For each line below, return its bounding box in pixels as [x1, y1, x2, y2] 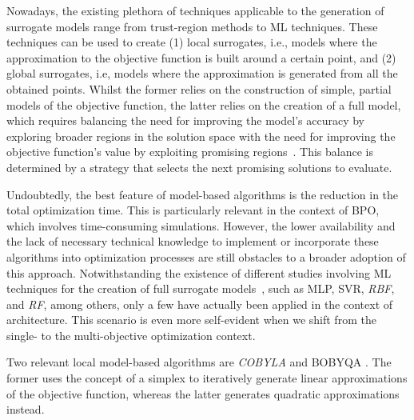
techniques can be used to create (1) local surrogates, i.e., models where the [6, 34, 377, 50]
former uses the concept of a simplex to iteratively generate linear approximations [6, 370, 408, 386]
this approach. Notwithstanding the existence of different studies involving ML [6, 264, 392, 281]
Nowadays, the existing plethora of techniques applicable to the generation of [6, 2, 384, 18]
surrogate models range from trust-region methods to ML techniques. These [6, 18, 378, 34]
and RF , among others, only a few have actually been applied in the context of [6, 295, 393, 312]
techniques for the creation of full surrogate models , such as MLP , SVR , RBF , [6, 280, 395, 297]
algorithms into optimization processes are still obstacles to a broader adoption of [6, 248, 406, 265]
